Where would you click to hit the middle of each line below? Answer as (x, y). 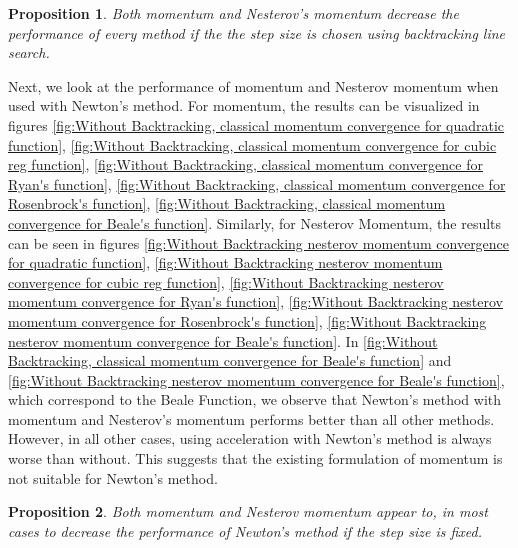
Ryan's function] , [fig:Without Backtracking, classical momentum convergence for (257, 183)
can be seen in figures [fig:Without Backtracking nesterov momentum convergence (259, 242)
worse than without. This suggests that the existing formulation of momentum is (255, 458)
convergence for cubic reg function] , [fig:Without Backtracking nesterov (226, 281)
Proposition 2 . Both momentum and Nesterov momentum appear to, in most (248, 511)
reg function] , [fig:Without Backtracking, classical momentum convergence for (245, 164)
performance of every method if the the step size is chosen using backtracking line (257, 32)
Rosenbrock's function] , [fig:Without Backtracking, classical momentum (227, 203)
